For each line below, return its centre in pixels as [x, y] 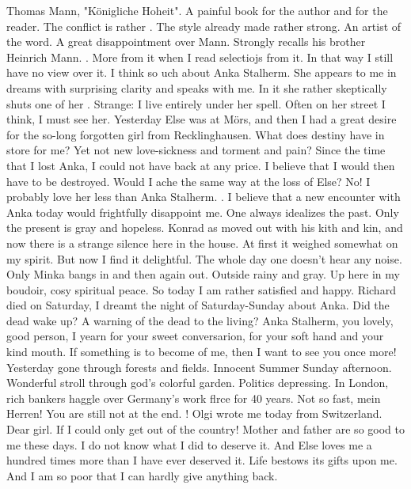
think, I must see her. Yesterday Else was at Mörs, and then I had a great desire [202, 119]
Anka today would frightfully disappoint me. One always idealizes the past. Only [203, 212]
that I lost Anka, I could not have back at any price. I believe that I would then [201, 165]
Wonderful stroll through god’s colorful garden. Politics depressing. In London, [198, 383]
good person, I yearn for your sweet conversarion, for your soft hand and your [195, 336]
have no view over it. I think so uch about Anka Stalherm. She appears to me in [202, 72]
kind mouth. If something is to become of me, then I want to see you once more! [202, 352]
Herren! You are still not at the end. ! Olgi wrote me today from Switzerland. [194, 413]
